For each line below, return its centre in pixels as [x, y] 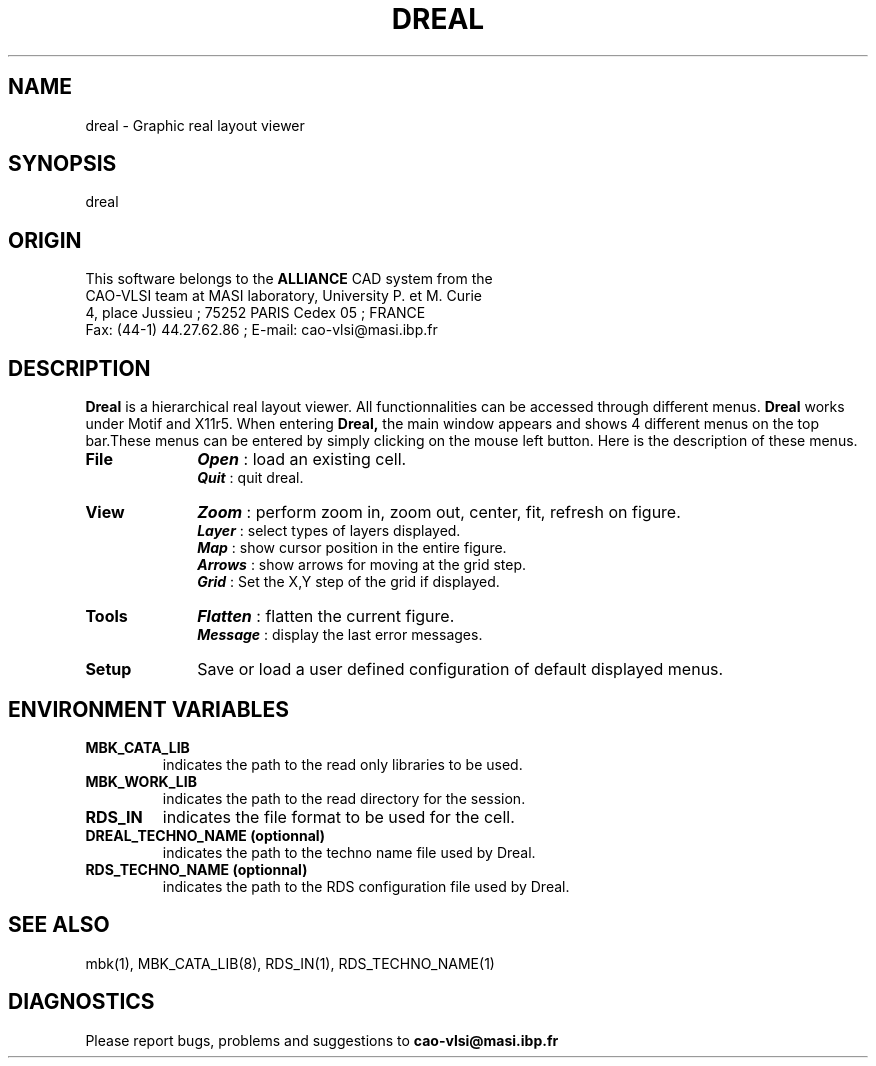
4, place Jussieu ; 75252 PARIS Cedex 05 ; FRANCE [255, 313]
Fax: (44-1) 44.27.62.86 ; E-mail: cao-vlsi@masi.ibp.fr [261, 330]
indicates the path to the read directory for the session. [344, 798]
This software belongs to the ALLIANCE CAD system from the [289, 279]
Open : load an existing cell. [302, 459]
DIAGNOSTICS [81, 1002]
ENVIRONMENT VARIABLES [148, 709]
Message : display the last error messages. [340, 635]
